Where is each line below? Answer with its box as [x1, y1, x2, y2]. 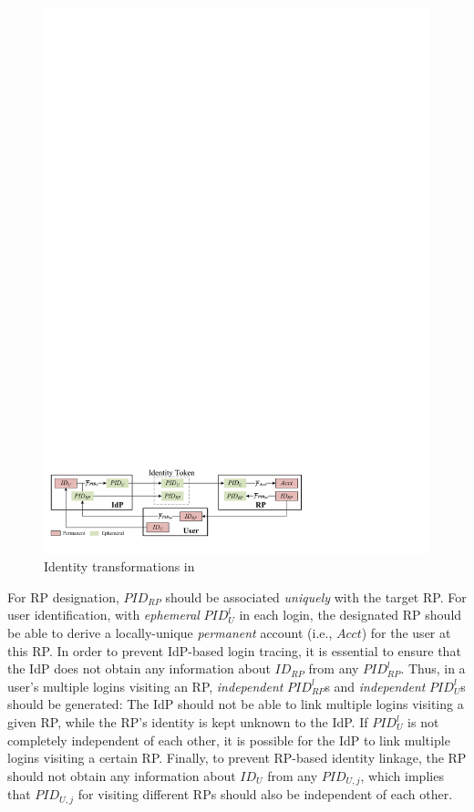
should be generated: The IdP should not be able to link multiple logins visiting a [7, 694, 464, 714]
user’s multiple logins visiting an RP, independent [7, 676, 283, 695]
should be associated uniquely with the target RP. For [165, 587, 467, 606]
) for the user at [361, 623, 451, 642]
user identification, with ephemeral [7, 605, 200, 624]
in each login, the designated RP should [239, 605, 462, 624]
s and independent [325, 676, 426, 695]
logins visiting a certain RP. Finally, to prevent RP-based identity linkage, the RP [7, 748, 467, 767]
